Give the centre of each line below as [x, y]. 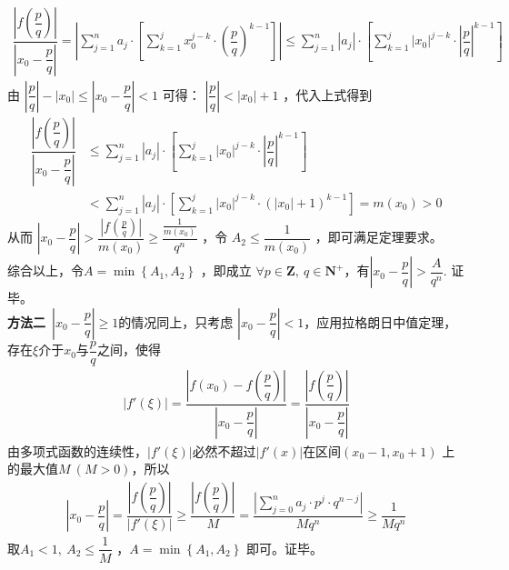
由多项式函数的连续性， [77, 450]
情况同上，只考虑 [182, 321]
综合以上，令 [45, 270]
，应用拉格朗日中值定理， [380, 321]
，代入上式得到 [328, 94]
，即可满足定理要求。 [379, 237]
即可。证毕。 [285, 548]
